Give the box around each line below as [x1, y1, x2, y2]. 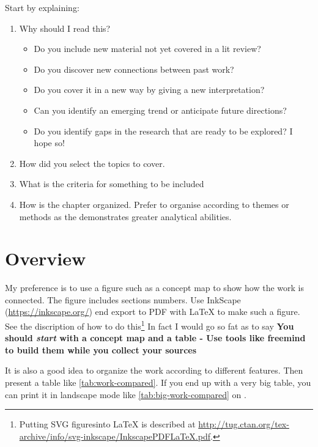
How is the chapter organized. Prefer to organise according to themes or [19, 198, 289, 210]
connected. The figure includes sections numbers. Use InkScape [5, 293, 241, 306]
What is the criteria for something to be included [19, 177, 204, 190]
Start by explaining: [5, 1, 79, 13]
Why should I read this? [19, 21, 111, 34]
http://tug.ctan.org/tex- [198, 418, 289, 430]
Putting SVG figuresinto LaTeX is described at [19, 418, 196, 430]
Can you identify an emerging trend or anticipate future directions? [34, 103, 287, 116]
